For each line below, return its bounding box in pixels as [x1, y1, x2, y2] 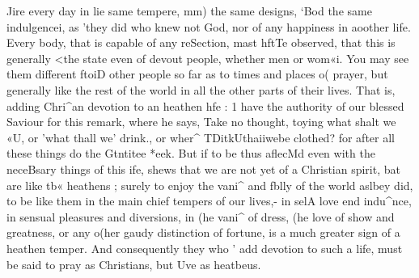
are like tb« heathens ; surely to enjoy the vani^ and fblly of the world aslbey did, [6, 176, 413, 193]
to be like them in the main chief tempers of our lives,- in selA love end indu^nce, [6, 192, 412, 209]
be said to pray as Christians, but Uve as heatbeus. [6, 255, 261, 272]
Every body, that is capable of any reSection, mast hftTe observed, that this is [6, 34, 396, 51]
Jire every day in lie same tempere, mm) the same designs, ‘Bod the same [6, 2, 372, 19]
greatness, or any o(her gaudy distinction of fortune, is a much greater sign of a [6, 224, 400, 241]
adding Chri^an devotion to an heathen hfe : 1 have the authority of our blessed [6, 97, 404, 114]
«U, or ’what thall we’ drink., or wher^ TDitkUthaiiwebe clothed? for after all [6, 128, 395, 145]
